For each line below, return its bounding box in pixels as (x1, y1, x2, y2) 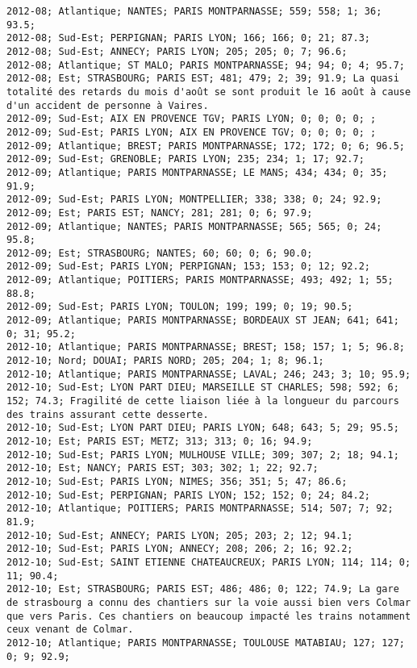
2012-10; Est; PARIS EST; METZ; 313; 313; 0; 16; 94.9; (6, 436, 313, 447)
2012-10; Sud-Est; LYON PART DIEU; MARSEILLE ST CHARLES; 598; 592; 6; (6, 382, 399, 394)
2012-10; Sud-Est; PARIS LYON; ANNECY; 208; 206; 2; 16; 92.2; (6, 543, 353, 555)
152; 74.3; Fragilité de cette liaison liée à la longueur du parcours (6, 395, 399, 407)
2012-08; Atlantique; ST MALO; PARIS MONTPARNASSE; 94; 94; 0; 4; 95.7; (6, 59, 405, 71)
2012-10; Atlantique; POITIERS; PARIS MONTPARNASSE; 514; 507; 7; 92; (6, 503, 394, 515)
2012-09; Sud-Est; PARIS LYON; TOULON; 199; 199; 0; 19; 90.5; (6, 301, 353, 313)
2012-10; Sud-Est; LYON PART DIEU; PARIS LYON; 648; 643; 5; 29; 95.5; (6, 422, 399, 434)
